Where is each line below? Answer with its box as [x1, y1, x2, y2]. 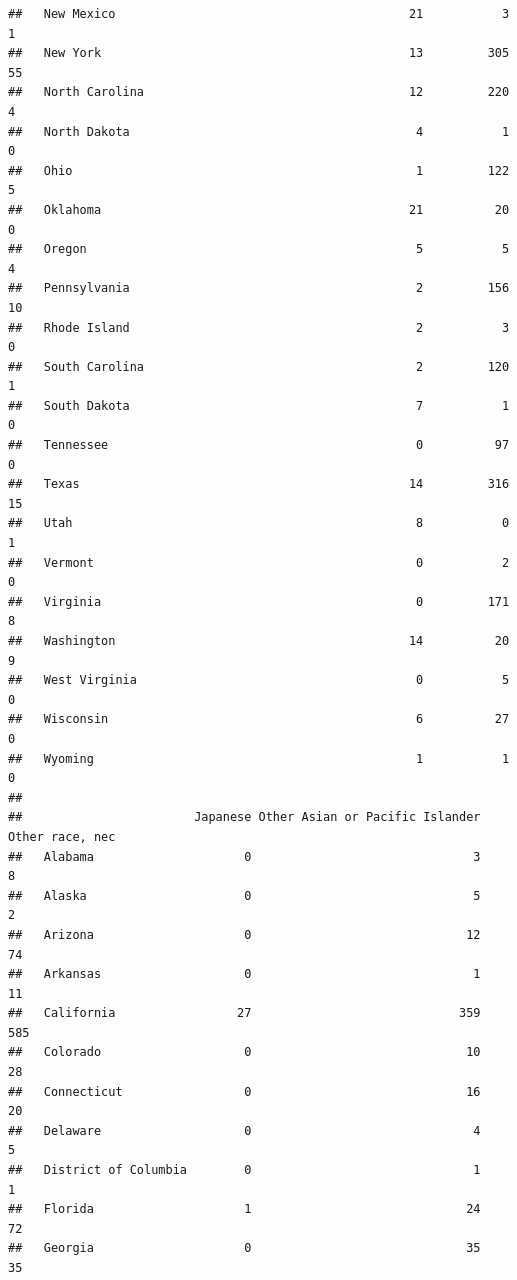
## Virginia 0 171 [8, 594, 510, 609]
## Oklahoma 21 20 [8, 202, 510, 217]
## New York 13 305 [8, 46, 510, 61]
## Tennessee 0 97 [8, 438, 510, 453]
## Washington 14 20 [8, 634, 510, 648]
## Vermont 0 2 [8, 555, 510, 570]
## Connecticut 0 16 [8, 1084, 481, 1099]
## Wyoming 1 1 [8, 751, 510, 766]
